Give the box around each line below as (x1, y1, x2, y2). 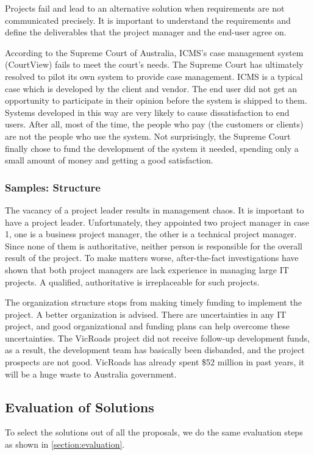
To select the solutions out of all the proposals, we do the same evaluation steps (5, 426, 303, 439)
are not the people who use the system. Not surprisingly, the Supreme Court (5, 129, 291, 142)
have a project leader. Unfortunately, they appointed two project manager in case (5, 215, 309, 228)
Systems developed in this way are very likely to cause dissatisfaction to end (5, 106, 290, 118)
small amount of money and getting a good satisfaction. (5, 154, 213, 167)
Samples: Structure (5, 179, 101, 195)
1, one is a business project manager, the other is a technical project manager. (5, 227, 297, 240)
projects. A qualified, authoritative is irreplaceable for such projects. (5, 275, 260, 288)
